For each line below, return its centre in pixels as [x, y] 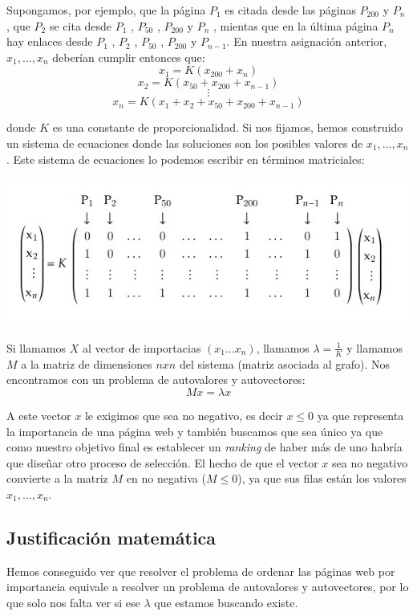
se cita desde [81, 25]
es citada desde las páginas [290, 10]
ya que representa [360, 415]
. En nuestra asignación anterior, [307, 41]
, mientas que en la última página [296, 25]
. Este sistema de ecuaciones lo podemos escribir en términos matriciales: [186, 159]
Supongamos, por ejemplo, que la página [106, 10]
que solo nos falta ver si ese [73, 602]
